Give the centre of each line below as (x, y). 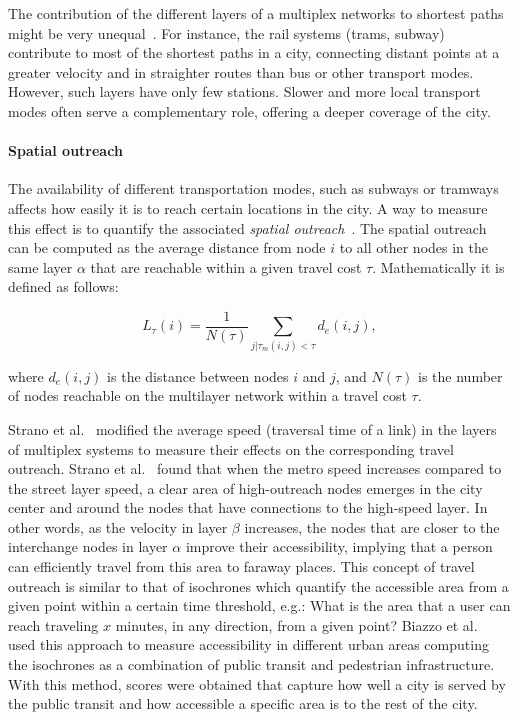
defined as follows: (63, 286)
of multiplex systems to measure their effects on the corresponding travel (231, 448)
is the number (460, 375)
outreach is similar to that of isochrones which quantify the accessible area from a (258, 585)
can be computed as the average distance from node (167, 247)
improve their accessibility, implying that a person (339, 546)
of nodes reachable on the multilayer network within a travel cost (207, 395)
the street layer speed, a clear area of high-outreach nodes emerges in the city (245, 487)
